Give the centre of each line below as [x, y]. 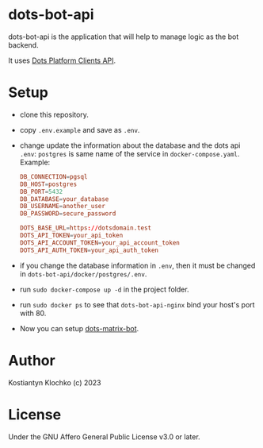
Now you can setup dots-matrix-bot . [79, 328]
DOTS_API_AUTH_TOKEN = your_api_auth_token [89, 250]
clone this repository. [54, 114]
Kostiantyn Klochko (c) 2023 [55, 382]
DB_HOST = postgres [48, 184]
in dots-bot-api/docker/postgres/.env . [83, 274]
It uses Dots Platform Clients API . [62, 60]
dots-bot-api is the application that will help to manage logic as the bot [124, 37]
